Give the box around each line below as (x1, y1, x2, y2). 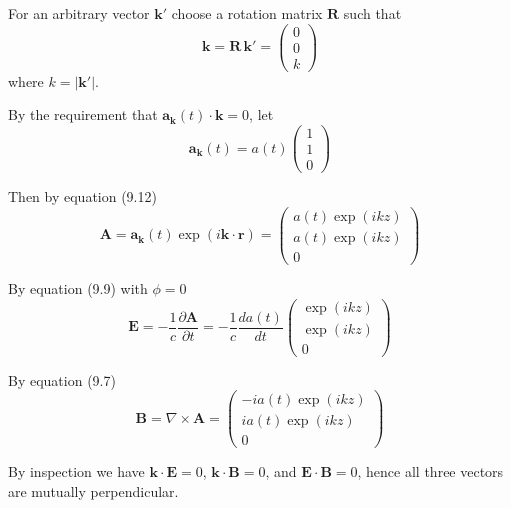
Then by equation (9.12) (8, 186, 157, 207)
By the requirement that (8, 104, 158, 125)
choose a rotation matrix (171, 3, 323, 23)
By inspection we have (8, 461, 145, 482)
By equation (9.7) (8, 369, 116, 390)
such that (343, 3, 402, 23)
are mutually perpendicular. (8, 480, 179, 501)
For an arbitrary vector (8, 3, 150, 23)
